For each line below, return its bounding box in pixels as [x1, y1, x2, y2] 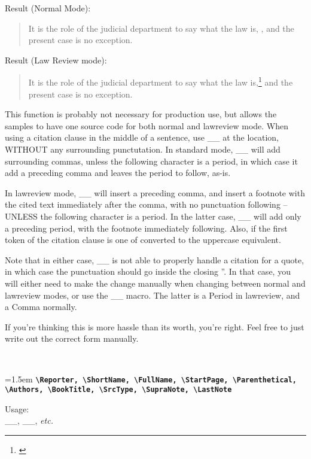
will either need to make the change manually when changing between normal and [5, 276, 306, 289]
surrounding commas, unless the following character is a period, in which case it [5, 154, 298, 167]
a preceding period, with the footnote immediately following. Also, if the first [5, 221, 288, 234]
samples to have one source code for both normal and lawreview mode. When [5, 119, 289, 132]
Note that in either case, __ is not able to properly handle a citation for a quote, [5, 253, 304, 266]
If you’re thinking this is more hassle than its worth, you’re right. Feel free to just [5, 320, 304, 333]
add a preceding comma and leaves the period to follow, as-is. [5, 166, 231, 179]
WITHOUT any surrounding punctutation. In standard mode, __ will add [5, 143, 280, 155]
